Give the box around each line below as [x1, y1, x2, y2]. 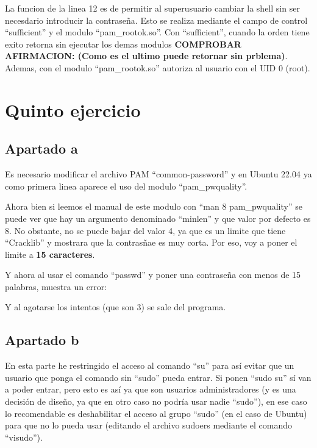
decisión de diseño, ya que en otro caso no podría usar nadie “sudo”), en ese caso [5, 395, 307, 408]
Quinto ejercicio [5, 97, 141, 122]
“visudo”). [5, 430, 43, 443]
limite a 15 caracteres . [5, 247, 95, 260]
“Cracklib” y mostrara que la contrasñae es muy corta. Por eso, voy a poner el [5, 236, 297, 249]
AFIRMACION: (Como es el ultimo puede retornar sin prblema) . [5, 49, 288, 62]
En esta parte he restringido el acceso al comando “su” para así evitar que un [5, 359, 294, 372]
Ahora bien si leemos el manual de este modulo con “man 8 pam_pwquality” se [5, 200, 302, 213]
